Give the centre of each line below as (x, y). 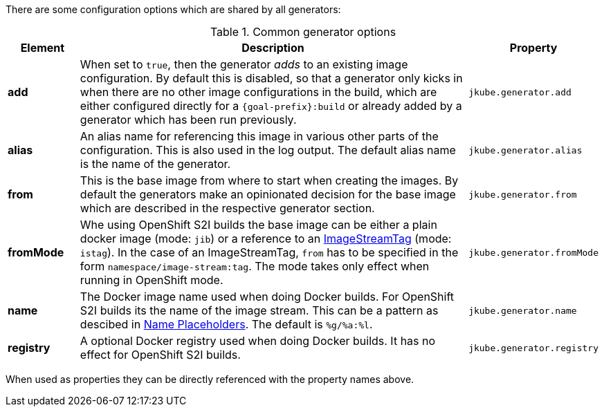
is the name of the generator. (155, 164)
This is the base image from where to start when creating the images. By (269, 180)
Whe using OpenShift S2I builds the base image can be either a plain (258, 225)
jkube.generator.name (523, 310)
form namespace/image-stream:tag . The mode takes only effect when (255, 266)
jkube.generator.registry (533, 348)
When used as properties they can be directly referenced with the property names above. (210, 379)
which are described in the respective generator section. (227, 208)
